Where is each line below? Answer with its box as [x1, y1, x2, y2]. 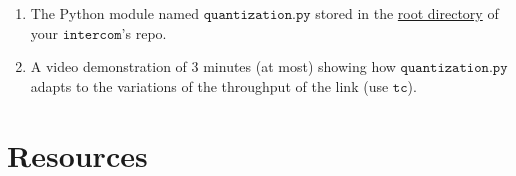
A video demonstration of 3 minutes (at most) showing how [30, 56, 396, 77]
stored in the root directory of [315, 3, 499, 23]
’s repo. [121, 22, 167, 43]
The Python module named [30, 3, 200, 23]
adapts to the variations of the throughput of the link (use [30, 75, 389, 96]
